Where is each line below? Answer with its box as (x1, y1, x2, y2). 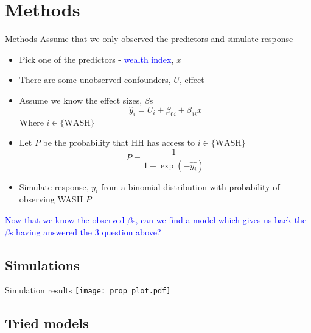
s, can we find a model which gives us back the (132, 213, 307, 226)
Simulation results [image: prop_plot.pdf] (5, 284, 171, 296)
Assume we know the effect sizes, (19, 93, 142, 106)
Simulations (5, 255, 80, 274)
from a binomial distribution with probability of (100, 180, 280, 193)
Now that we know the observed (5, 213, 125, 226)
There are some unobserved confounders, (19, 73, 171, 86)
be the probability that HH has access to (43, 136, 195, 149)
